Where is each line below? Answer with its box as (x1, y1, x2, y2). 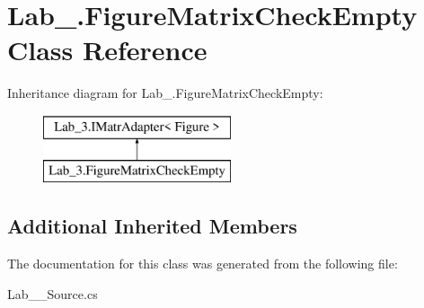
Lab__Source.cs (7, 284, 98, 303)
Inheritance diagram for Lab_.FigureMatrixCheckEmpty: (7, 84, 323, 102)
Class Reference (7, 31, 208, 68)
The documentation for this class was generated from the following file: (7, 254, 398, 273)
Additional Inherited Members (7, 212, 297, 240)
